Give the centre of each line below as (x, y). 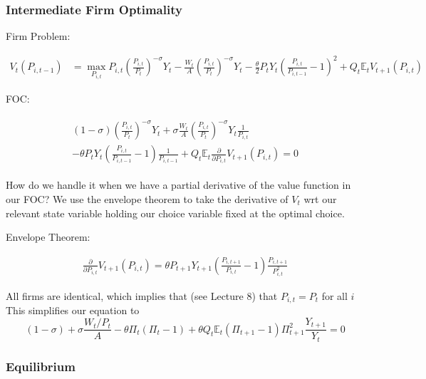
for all (334, 295)
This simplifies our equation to (73, 310)
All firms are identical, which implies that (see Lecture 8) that (142, 295)
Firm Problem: (38, 36)
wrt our (320, 198)
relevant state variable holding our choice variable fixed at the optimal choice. (175, 213)
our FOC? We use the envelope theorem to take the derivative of (147, 198)
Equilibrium (41, 366)
